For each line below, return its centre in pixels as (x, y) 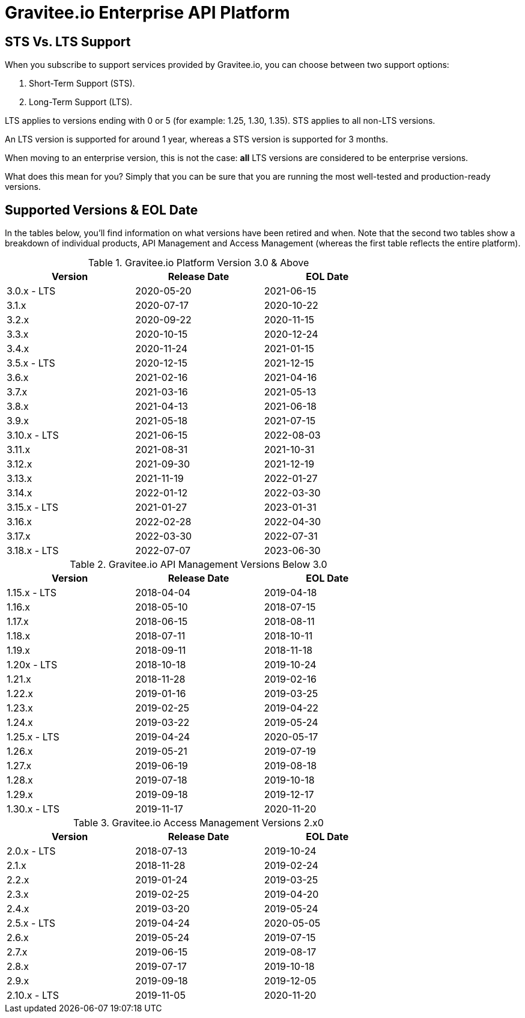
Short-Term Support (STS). (82, 84)
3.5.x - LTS (31, 363)
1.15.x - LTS (32, 593)
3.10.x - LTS (33, 435)
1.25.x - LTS (33, 737)
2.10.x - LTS (33, 995)
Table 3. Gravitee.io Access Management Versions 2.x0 (199, 823)
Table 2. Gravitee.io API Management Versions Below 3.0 (199, 565)
